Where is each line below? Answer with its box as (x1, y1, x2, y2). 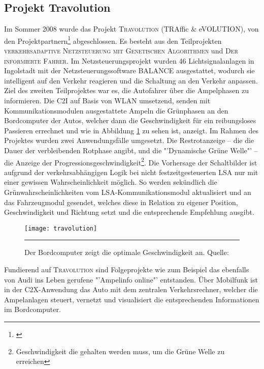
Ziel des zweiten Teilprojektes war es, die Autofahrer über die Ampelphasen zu (4, 85, 249, 96)
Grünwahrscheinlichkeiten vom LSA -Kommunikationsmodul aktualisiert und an (4, 187, 251, 197)
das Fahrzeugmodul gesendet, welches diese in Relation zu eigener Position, (4, 196, 238, 207)
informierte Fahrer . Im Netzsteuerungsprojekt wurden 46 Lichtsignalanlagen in (4, 55, 254, 66)
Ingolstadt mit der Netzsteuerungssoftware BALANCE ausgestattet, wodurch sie (4, 65, 255, 76)
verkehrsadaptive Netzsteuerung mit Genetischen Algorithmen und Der (4, 45, 238, 56)
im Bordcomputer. (4, 304, 61, 315)
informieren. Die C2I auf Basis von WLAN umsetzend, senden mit (4, 95, 211, 106)
